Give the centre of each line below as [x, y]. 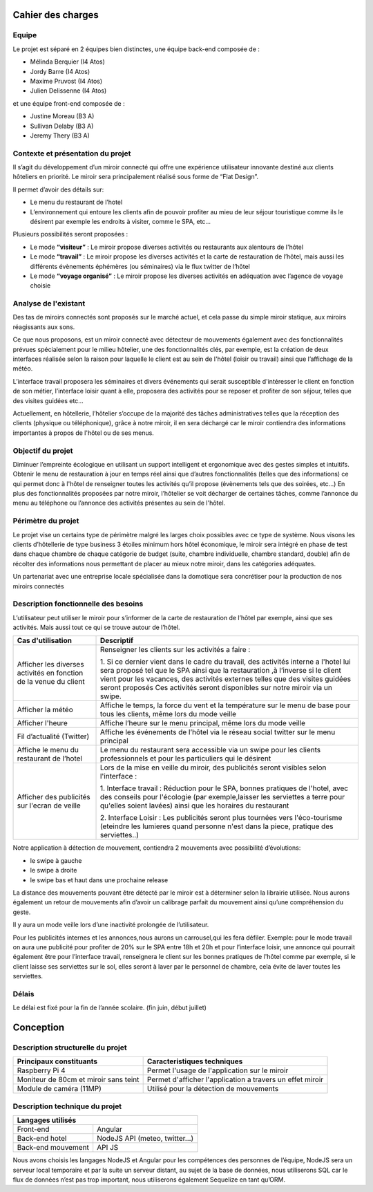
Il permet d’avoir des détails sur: [58, 189]
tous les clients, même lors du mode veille [168, 714]
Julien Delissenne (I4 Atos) [68, 91]
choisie [40, 286]
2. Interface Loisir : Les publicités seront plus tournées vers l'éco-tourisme [221, 818]
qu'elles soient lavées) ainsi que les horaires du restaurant [194, 805]
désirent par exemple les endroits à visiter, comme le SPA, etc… [120, 221]
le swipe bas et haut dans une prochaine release [99, 880]
